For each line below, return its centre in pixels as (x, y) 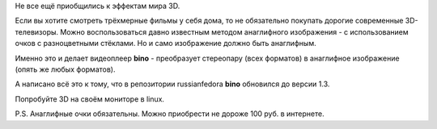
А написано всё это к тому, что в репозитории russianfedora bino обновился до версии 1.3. (172, 84)
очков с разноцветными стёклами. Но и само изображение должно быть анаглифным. (165, 44)
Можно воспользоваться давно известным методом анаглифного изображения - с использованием (234, 31)
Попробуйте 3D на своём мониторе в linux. (90, 99)
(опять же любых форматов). (65, 69)
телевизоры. (37, 31)
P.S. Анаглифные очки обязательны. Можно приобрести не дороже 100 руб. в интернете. (170, 114)
